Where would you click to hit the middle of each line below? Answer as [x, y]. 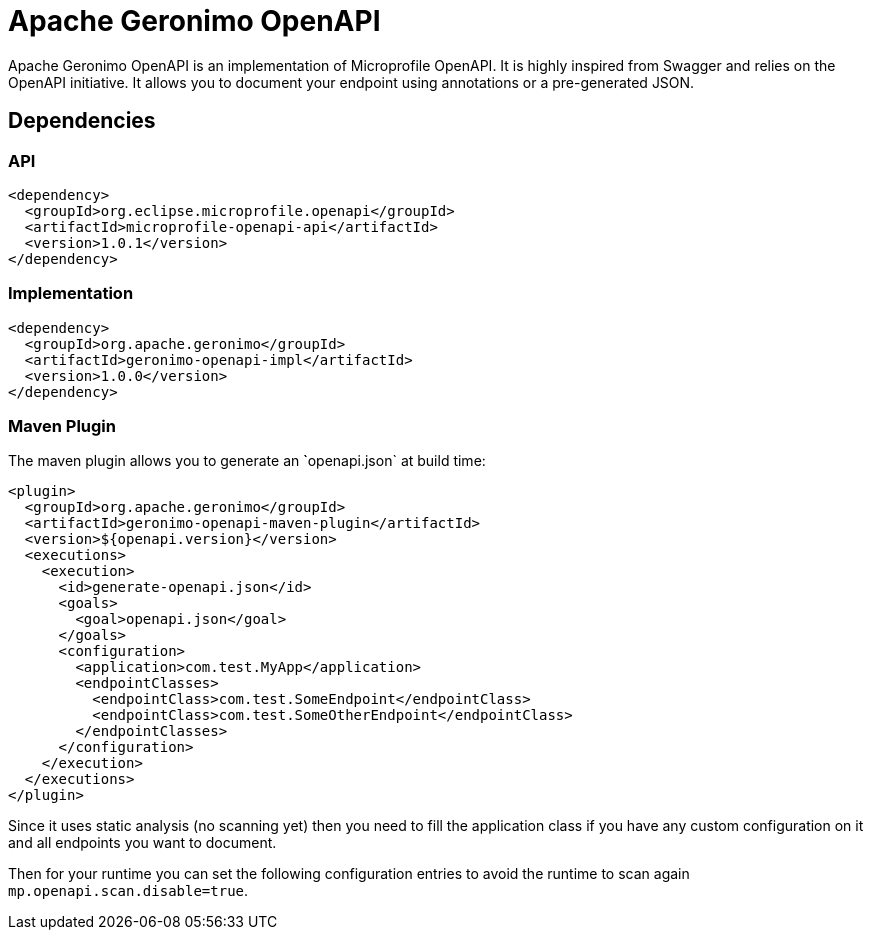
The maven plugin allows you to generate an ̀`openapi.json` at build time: [247, 461]
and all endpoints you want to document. [142, 843]
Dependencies [82, 121]
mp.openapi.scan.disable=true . [128, 891]
